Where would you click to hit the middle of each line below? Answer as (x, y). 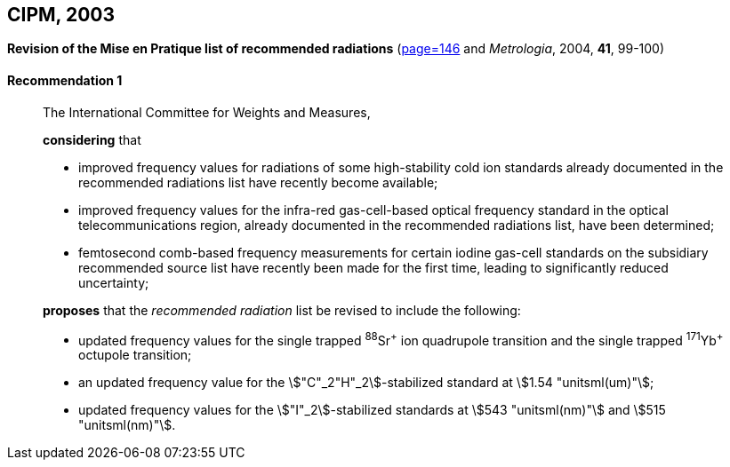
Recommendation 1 (65, 81)
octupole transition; (135, 355)
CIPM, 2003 (61, 15)
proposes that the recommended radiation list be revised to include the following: (282, 310)
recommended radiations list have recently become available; (258, 182)
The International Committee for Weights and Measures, (207, 112)
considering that (92, 139)
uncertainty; (114, 282)
